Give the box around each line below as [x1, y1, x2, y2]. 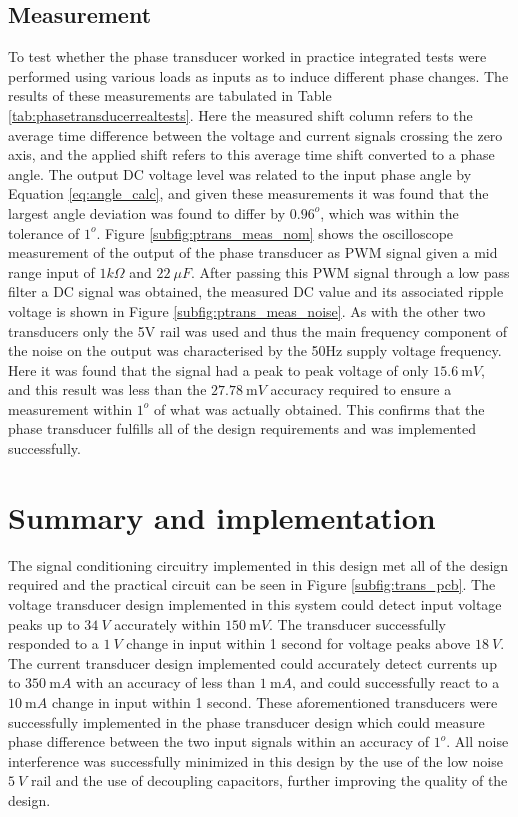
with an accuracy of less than [76, 672, 256, 693]
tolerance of [8, 222, 80, 243]
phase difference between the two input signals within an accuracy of [8, 731, 430, 752]
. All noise [446, 731, 509, 752]
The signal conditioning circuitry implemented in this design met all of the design [8, 554, 509, 575]
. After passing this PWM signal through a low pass [191, 261, 510, 282]
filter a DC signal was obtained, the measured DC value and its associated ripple [8, 281, 504, 302]
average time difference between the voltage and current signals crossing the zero [8, 124, 503, 145]
